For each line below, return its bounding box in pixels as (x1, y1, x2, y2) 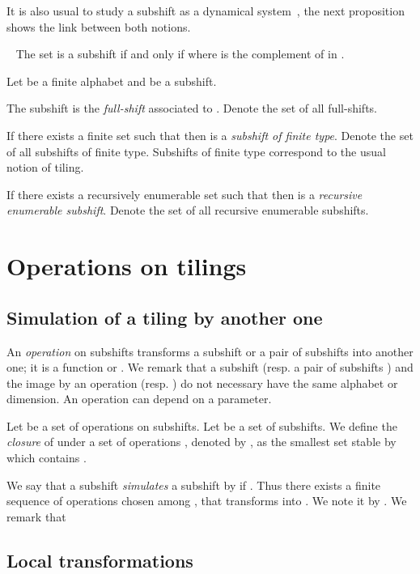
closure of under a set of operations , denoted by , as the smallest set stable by (6, 433, 397, 450)
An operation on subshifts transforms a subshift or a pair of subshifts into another (6, 342, 414, 359)
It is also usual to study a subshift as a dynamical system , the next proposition (6, 2, 405, 19)
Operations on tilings (6, 249, 247, 283)
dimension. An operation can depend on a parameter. (6, 390, 272, 407)
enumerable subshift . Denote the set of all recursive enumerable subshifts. (6, 202, 369, 219)
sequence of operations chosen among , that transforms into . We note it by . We (6, 492, 407, 509)
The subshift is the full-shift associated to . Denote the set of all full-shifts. (6, 100, 377, 117)
